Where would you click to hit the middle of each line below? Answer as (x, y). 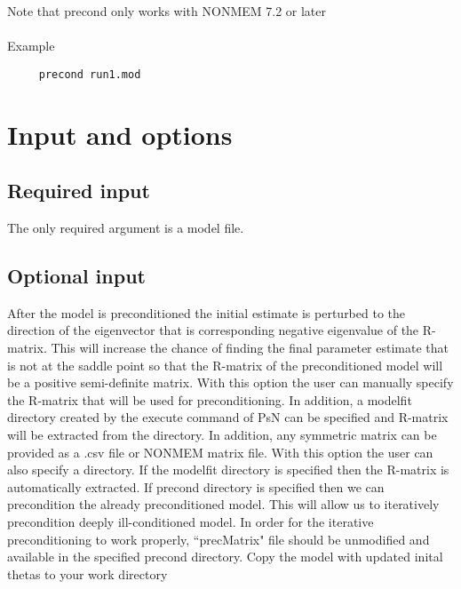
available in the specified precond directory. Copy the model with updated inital (225, 557)
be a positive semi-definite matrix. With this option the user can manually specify (230, 382)
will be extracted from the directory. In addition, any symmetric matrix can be (222, 434)
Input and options (120, 134)
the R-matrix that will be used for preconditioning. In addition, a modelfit (210, 399)
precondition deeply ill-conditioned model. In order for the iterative (191, 521)
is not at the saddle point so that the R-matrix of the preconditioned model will (225, 365)
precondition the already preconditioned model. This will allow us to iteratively (223, 504)
